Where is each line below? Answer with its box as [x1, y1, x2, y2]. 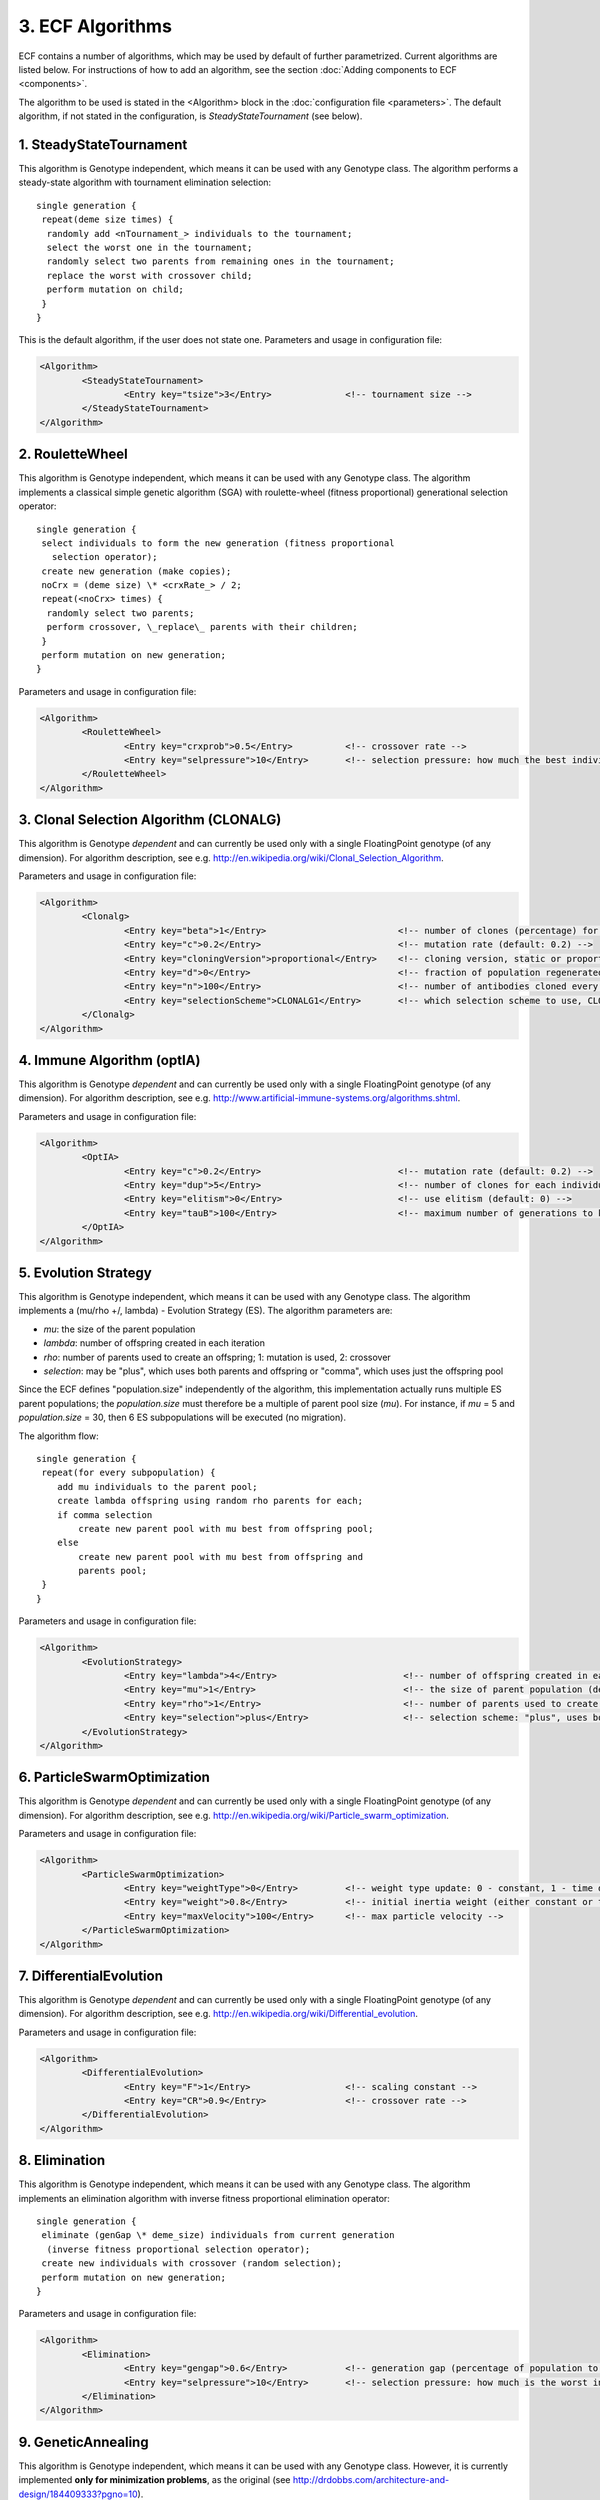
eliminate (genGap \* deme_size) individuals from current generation [41, 2230, 395, 2241]
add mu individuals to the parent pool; [56, 1481, 259, 1492]
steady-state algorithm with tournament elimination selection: [18, 176, 272, 189]
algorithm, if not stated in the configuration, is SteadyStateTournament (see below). [18, 110, 363, 122]
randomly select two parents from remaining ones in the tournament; [46, 256, 395, 267]
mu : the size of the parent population [43, 1323, 196, 1335]
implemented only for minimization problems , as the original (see [18, 2474, 291, 2486]
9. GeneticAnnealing [18, 2433, 149, 2450]
